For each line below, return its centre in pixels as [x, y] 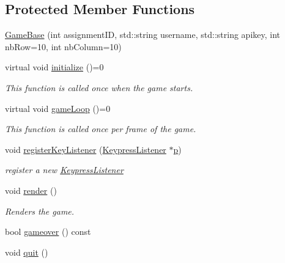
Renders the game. [40, 211]
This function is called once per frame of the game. [101, 129]
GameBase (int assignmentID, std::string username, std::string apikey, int [143, 35]
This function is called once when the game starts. [99, 87]
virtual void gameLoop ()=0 [58, 108]
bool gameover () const [48, 232]
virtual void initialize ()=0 [54, 67]
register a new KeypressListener [64, 170]
